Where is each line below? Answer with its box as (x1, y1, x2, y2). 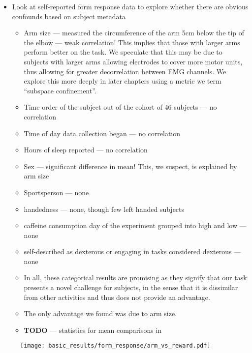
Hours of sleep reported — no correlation (24, 145, 148, 155)
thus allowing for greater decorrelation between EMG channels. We (24, 66, 226, 76)
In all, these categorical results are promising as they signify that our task (24, 272, 247, 283)
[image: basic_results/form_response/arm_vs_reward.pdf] (20, 342, 211, 350)
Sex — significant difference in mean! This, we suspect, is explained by (24, 161, 237, 171)
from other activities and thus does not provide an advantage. (24, 292, 210, 302)
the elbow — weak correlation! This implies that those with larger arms (24, 37, 240, 47)
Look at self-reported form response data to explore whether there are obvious (12, 1, 249, 11)
